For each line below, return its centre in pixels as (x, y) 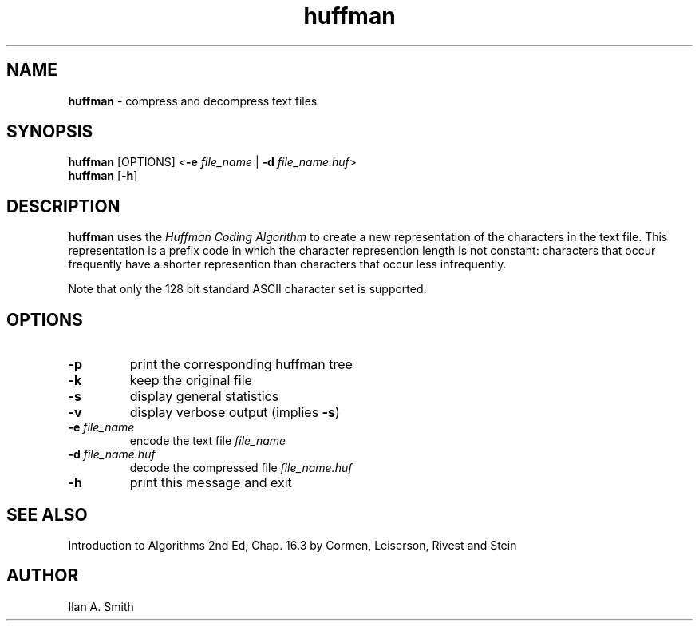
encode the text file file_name (208, 441)
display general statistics (204, 397)
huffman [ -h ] (103, 176)
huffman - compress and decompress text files (193, 101)
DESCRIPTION (63, 206)
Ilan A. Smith (101, 606)
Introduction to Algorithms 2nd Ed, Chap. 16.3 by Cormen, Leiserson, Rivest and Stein (292, 545)
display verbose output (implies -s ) (235, 413)
